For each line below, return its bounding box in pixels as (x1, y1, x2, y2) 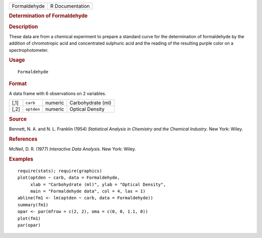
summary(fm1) (17, 202, 49, 207)
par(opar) (17, 222, 41, 228)
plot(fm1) (17, 216, 41, 221)
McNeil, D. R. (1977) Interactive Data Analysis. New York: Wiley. (9, 146, 136, 152)
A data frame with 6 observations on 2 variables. (9, 91, 106, 96)
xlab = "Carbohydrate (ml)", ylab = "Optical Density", (30, 182, 166, 187)
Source (9, 115, 27, 122)
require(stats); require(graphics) (17, 168, 102, 174)
